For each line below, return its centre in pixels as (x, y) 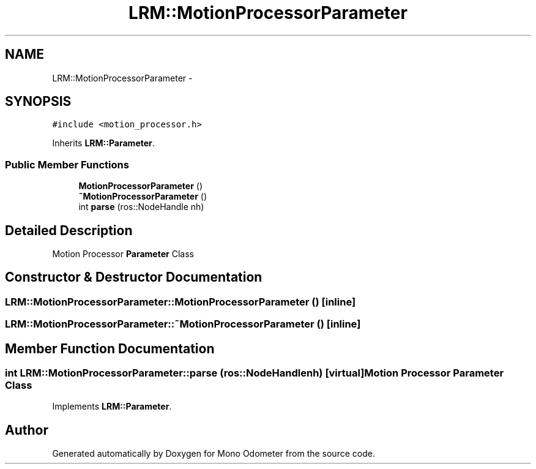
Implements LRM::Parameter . (112, 407)
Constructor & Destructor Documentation (134, 277)
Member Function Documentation (110, 348)
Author (27, 430)
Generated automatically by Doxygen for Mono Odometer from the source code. (214, 454)
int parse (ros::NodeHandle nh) (141, 207)
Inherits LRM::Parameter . (103, 143)
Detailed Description (69, 230)
